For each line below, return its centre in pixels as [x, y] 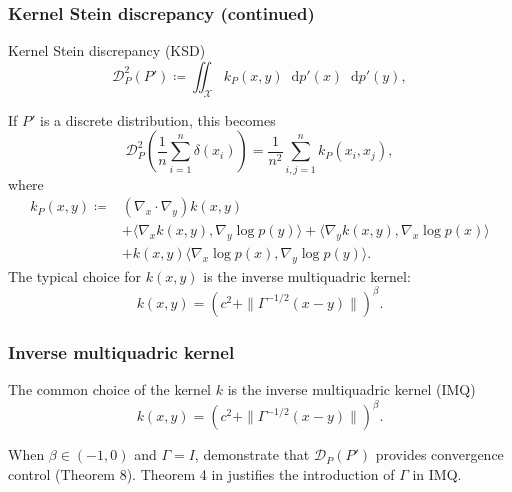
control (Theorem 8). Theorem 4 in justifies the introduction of [201, 473]
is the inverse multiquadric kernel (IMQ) [351, 389]
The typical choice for [75, 275]
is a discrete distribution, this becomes [158, 119]
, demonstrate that [252, 454]
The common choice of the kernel [109, 389]
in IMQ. [437, 473]
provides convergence [439, 454]
